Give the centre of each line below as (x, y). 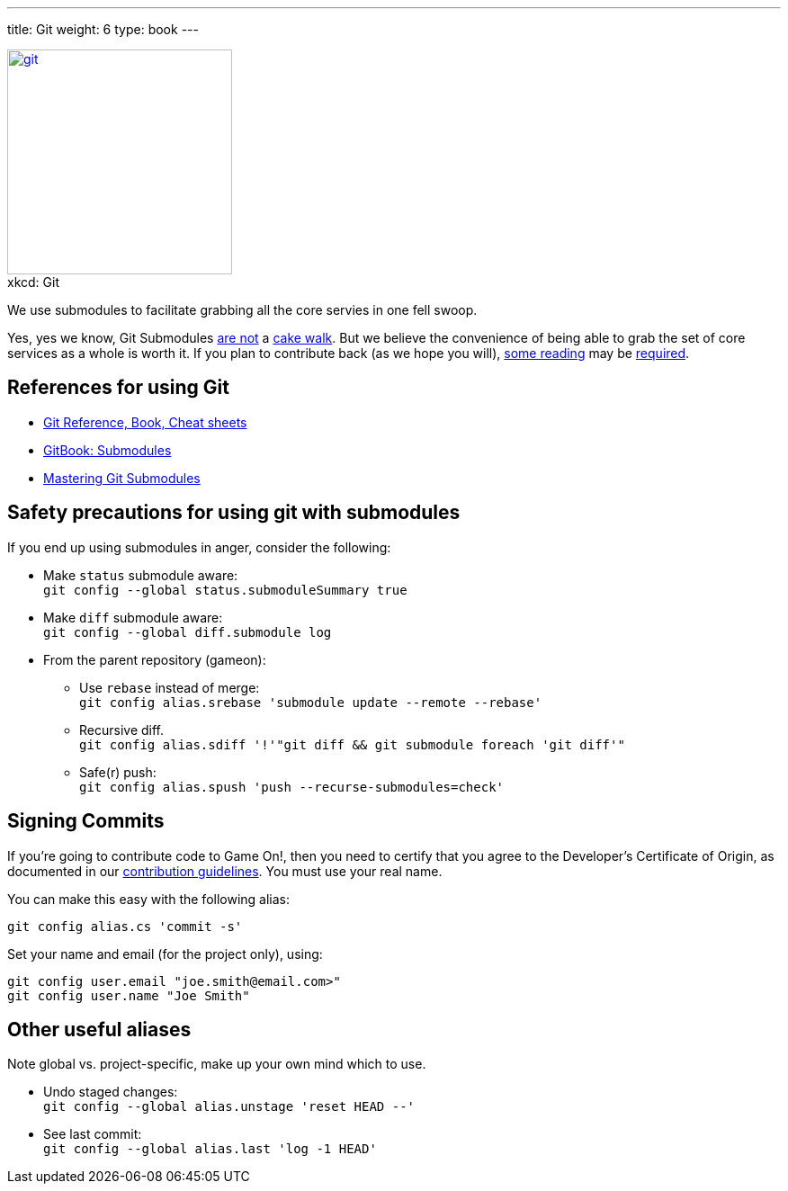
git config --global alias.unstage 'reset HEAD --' (229, 1107)
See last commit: (93, 1134)
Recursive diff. (122, 730)
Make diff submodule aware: (133, 617)
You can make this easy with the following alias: (149, 899)
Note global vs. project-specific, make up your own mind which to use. (217, 1064)
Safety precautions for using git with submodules (234, 513)
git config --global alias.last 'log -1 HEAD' (210, 1149)
